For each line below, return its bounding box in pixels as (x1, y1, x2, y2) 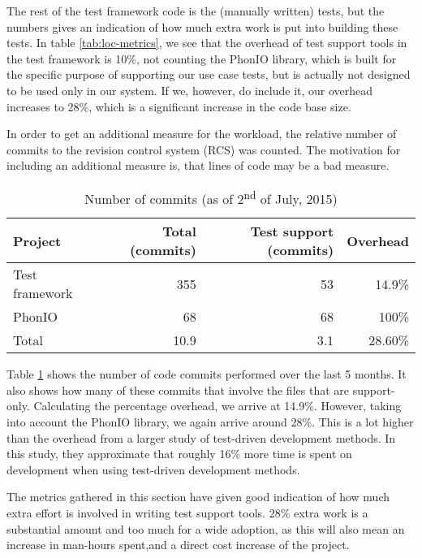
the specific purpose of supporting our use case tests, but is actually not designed (6, 66, 411, 83)
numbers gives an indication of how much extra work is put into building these (6, 18, 398, 35)
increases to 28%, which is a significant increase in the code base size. (6, 97, 351, 115)
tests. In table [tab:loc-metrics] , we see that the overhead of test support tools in (6, 34, 407, 51)
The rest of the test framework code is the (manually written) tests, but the (6, 2, 385, 19)
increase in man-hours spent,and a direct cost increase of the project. (6, 536, 350, 553)
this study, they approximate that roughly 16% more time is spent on (6, 445, 352, 462)
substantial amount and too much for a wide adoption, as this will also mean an (6, 520, 405, 537)
